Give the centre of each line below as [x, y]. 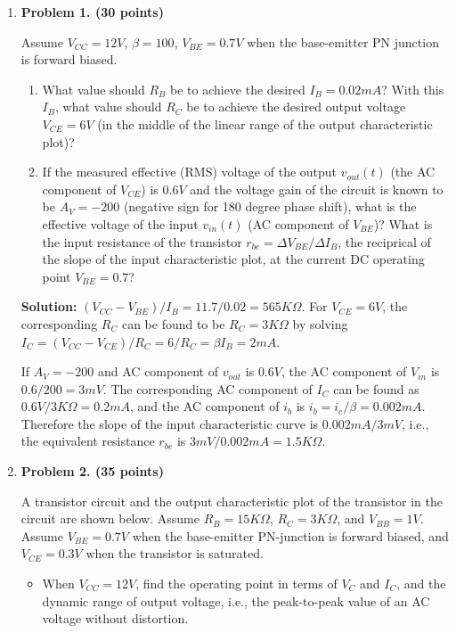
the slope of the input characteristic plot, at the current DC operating [233, 259]
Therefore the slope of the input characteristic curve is [170, 423]
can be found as [376, 388]
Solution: [49, 306]
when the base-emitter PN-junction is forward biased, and [290, 535]
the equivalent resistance [88, 441]
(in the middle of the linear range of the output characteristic [265, 123]
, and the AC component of [204, 406]
